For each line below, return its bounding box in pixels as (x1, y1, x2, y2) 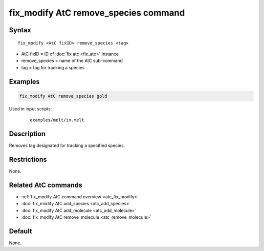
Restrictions (9, 155, 47, 164)
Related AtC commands (9, 181, 83, 189)
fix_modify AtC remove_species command (9, 7, 185, 18)
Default (9, 227, 32, 235)
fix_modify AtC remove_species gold (19, 93, 108, 99)
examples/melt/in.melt (30, 117, 85, 123)
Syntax (9, 26, 31, 34)
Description (9, 129, 46, 138)
